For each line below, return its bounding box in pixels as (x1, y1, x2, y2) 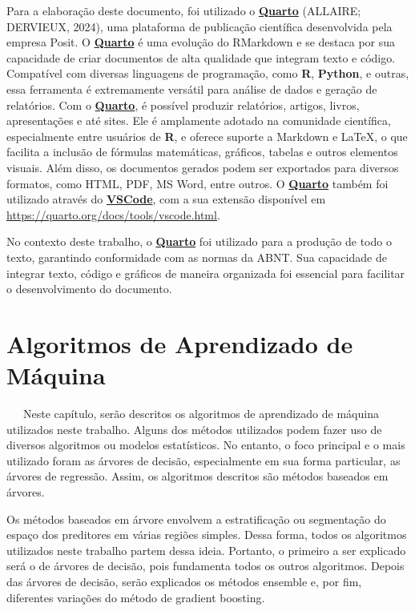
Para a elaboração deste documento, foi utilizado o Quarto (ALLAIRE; (6, 2, 361, 18)
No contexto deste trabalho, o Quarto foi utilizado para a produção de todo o (6, 233, 392, 250)
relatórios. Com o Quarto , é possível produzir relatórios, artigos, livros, (6, 96, 360, 113)
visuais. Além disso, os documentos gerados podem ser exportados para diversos (6, 159, 399, 175)
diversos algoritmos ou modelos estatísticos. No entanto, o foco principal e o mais (6, 436, 405, 453)
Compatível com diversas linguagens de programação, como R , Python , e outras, (6, 65, 409, 82)
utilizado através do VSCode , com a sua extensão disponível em (6, 191, 326, 207)
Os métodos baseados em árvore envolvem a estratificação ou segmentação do (6, 510, 386, 527)
